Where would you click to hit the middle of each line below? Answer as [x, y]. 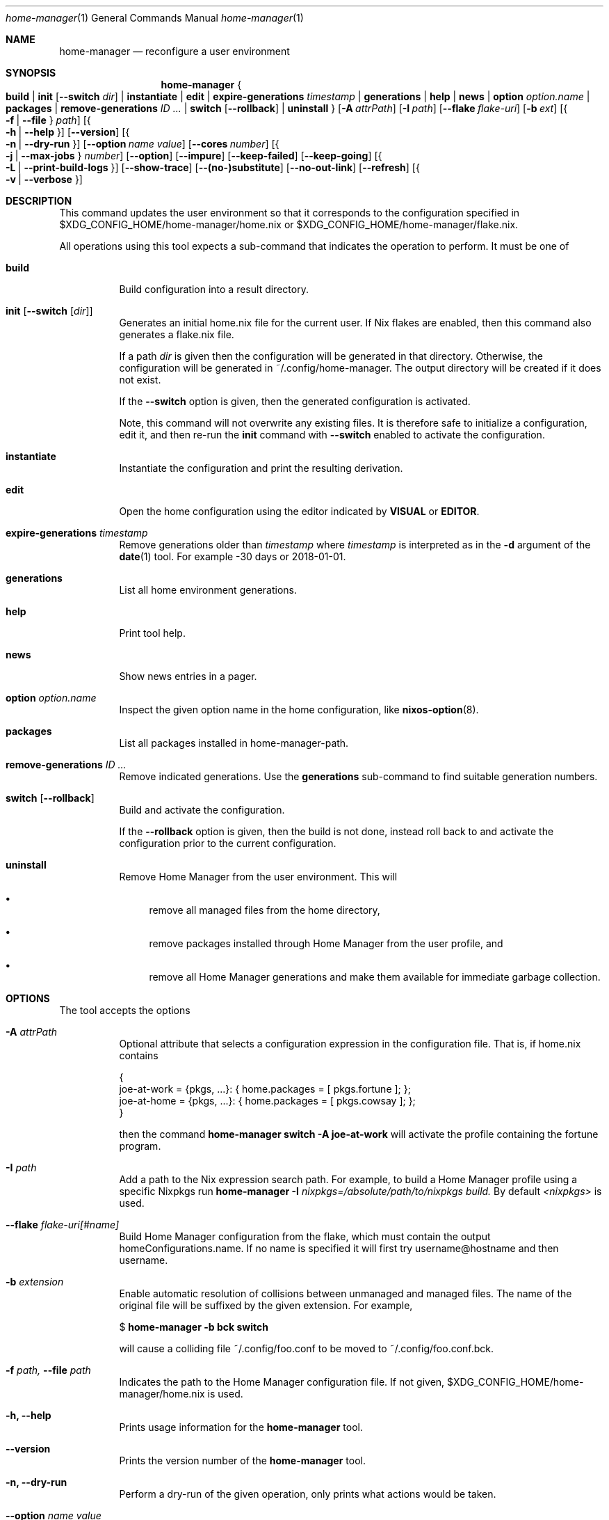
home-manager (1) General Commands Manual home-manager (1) [155, 18]
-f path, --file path [48, 1370]
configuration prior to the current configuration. [228, 843]
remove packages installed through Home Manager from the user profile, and [326, 943]
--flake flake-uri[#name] [63, 1225]
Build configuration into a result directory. [214, 289]
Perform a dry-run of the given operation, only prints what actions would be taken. [308, 1494]
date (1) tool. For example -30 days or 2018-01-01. [233, 556]
